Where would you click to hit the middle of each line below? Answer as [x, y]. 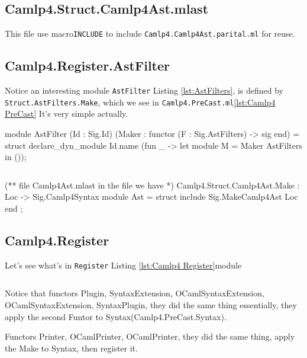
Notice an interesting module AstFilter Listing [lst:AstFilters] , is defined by [144, 90]
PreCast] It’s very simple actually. [67, 114]
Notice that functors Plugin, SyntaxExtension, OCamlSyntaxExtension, [135, 293]
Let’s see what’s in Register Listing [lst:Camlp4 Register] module [123, 265]
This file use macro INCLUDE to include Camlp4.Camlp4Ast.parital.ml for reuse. [150, 33]
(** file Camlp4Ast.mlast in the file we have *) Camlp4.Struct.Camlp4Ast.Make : [152, 185]
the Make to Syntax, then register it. [71, 348]
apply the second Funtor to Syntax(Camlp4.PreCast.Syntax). [116, 316]
